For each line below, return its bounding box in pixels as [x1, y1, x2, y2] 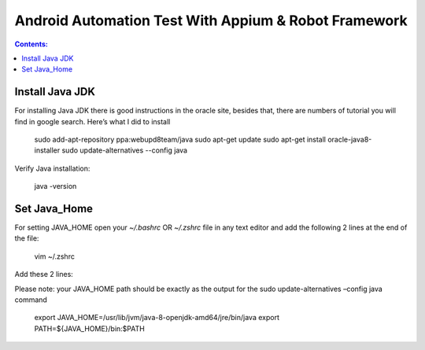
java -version [34, 182, 77, 191]
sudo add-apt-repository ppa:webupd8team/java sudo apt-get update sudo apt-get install [34, 134, 327, 145]
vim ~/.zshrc [34, 252, 75, 261]
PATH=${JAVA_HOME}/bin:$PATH [34, 323, 145, 333]
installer [34, 146, 61, 155]
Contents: [14, 39, 49, 49]
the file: [14, 234, 39, 243]
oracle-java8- [327, 134, 372, 145]
